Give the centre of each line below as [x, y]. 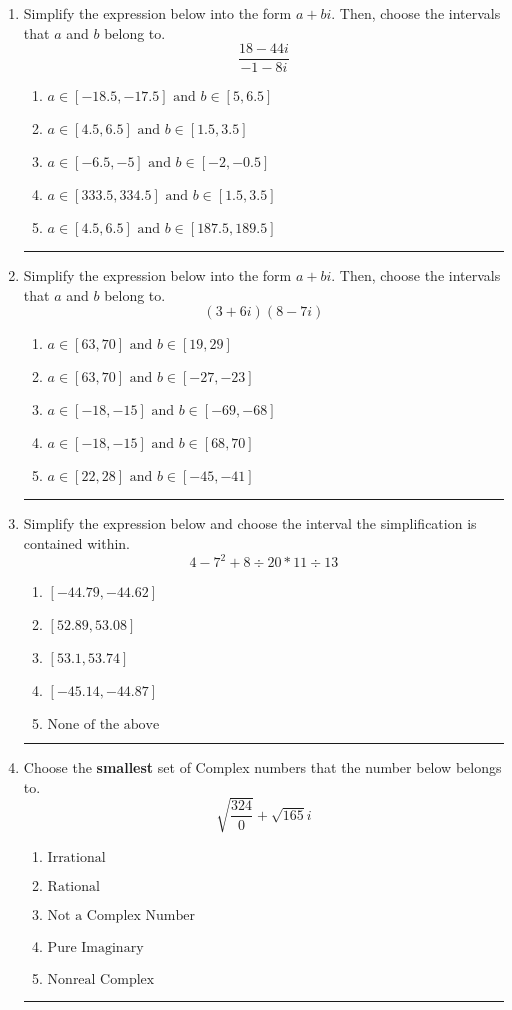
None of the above [103, 725]
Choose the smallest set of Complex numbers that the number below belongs [262, 767]
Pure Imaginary [95, 947]
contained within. [76, 543]
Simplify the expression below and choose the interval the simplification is [250, 523]
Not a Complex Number [121, 915]
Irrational [76, 857]
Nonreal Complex [101, 979]
